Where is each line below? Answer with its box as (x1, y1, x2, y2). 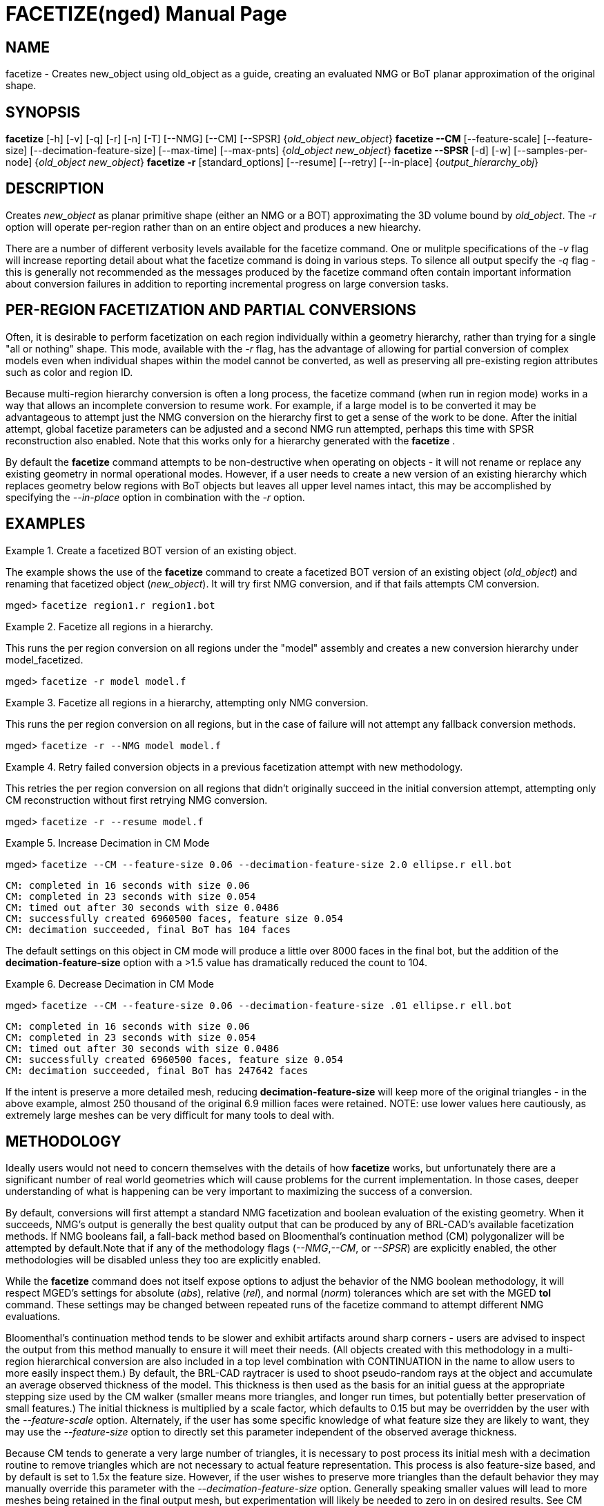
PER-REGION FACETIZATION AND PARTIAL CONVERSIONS (6, 301, 416, 319)
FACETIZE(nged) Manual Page (6, 2, 287, 26)
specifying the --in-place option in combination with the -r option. (6, 491, 305, 503)
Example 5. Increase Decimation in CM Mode (6, 836, 210, 849)
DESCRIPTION (6, 180, 104, 198)
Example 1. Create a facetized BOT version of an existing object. (6, 544, 297, 556)
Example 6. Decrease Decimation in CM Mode (6, 977, 214, 990)
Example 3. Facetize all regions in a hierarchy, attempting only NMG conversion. (6, 696, 369, 708)
